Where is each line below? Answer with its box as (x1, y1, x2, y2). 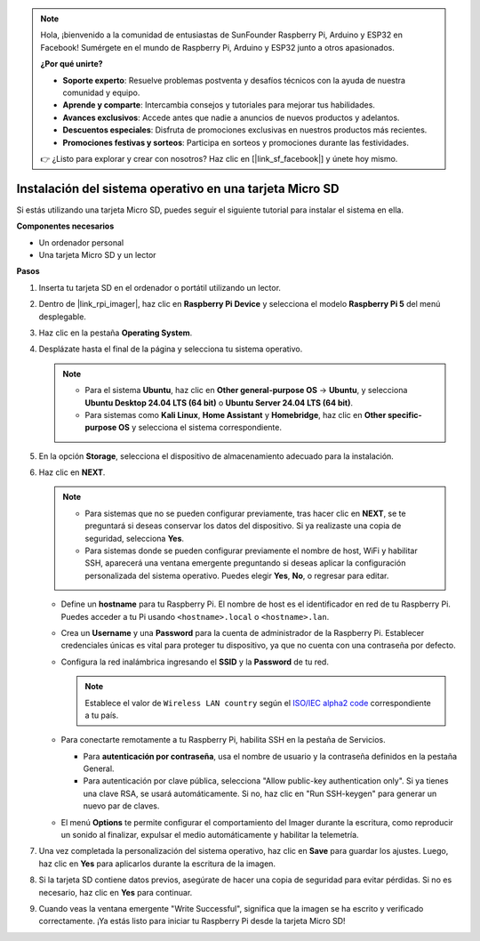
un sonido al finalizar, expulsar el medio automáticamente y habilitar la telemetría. (60, 830, 359, 840)
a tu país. (84, 710, 119, 720)
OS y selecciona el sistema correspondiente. (118, 422, 282, 433)
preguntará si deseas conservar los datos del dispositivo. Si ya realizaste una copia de (84, 520, 402, 531)
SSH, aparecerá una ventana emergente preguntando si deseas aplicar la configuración (84, 558, 406, 568)
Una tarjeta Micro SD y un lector (38, 249, 156, 260)
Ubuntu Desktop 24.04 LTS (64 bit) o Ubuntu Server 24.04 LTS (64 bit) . (84, 397, 354, 408)
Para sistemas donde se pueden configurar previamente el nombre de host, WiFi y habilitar (84, 545, 418, 556)
